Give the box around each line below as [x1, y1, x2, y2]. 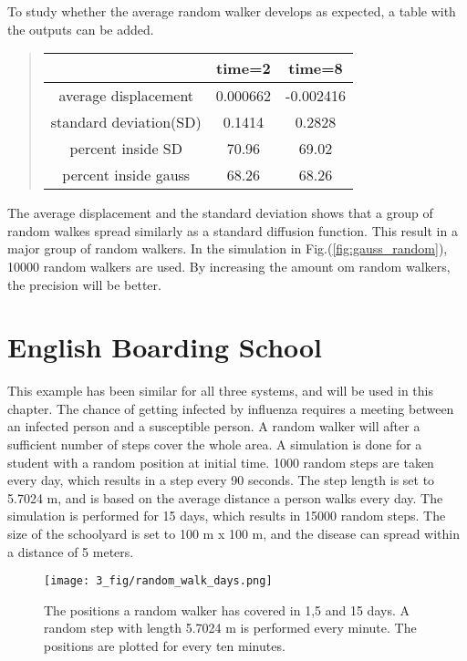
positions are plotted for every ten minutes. [44, 636, 285, 656]
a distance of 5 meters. [7, 542, 134, 561]
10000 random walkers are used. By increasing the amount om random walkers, [7, 256, 451, 275]
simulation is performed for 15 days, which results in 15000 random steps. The [7, 506, 446, 525]
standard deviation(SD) [50, 111, 202, 133]
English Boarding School [7, 328, 323, 366]
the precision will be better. [7, 274, 161, 294]
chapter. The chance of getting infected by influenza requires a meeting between [7, 398, 454, 418]
